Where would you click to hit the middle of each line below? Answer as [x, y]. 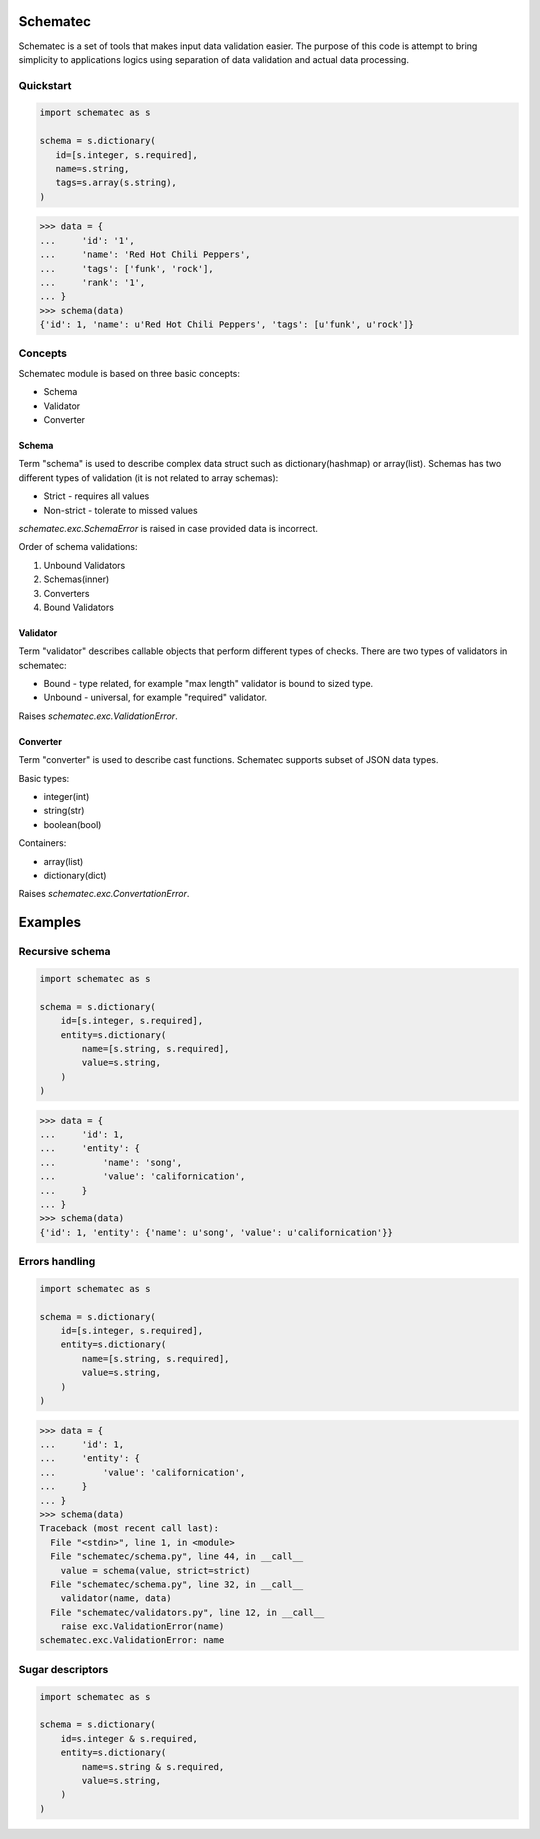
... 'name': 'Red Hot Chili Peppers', [145, 254]
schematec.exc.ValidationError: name [132, 1640]
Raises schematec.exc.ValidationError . [98, 716]
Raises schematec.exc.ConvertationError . [104, 894]
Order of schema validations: [78, 547]
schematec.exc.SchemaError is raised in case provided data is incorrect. [168, 528]
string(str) [64, 811]
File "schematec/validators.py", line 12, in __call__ [187, 1612]
